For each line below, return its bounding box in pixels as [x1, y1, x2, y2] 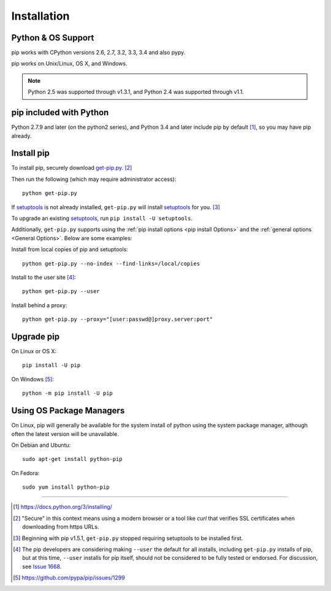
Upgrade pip [11, 331, 60, 341]
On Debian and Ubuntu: [11, 441, 71, 449]
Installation [11, 9, 70, 23]
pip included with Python [11, 107, 109, 118]
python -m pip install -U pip [22, 390, 113, 397]
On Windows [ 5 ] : [11, 375, 55, 383]
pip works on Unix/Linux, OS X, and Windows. [11, 60, 128, 67]
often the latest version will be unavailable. [11, 430, 119, 438]
